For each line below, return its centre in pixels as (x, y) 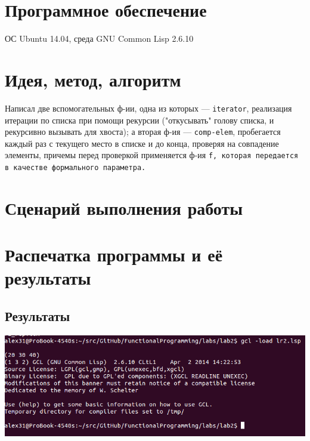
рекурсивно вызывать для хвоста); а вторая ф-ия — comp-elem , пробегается (143, 132)
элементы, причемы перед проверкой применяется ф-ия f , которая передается (152, 155)
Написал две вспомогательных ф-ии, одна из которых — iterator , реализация (148, 108)
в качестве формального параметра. (75, 168)
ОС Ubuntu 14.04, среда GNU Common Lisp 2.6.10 (99, 38)
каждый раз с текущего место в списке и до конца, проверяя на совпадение (142, 143)
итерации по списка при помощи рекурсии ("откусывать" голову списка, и (139, 120)
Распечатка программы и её (114, 255)
